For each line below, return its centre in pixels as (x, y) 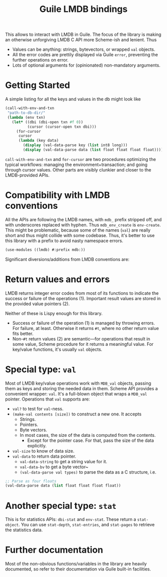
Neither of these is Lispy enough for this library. (54, 313)
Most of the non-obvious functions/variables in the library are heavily (76, 564)
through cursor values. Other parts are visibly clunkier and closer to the (78, 169)
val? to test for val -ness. (38, 409)
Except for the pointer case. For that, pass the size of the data (90, 440)
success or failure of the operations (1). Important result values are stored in (83, 298)
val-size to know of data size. (43, 451)
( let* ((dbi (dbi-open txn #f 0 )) (47, 122)
